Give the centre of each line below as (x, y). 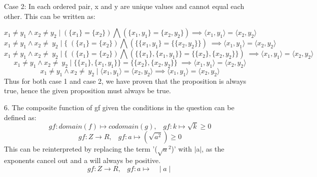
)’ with (181, 149)
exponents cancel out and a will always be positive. (82, 160)
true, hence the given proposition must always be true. (88, 90)
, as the (213, 149)
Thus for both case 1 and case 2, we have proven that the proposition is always (125, 81)
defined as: (20, 117)
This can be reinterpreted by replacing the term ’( (81, 149)
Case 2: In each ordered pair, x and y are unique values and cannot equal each (124, 6)
